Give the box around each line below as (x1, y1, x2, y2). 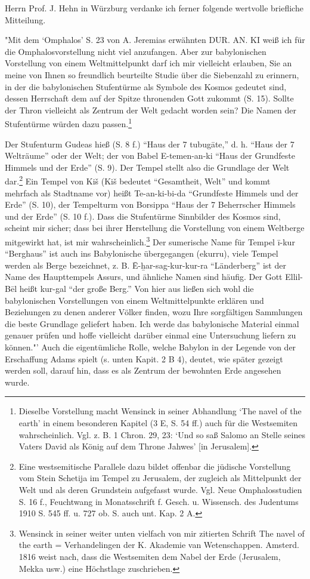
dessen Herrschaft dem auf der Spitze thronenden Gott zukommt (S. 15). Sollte (5, 92, 294, 104)
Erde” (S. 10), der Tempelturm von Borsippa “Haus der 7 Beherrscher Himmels (5, 198, 296, 211)
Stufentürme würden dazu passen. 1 (5, 116, 132, 130)
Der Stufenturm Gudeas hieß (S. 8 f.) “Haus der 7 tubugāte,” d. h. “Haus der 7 (5, 137, 294, 150)
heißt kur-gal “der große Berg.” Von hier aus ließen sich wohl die (19, 282, 254, 295)
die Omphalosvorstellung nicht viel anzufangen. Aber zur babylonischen (5, 45, 266, 57)
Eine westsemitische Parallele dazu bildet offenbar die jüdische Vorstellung (18, 460, 291, 472)
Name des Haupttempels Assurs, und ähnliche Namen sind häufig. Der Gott (5, 270, 283, 283)
